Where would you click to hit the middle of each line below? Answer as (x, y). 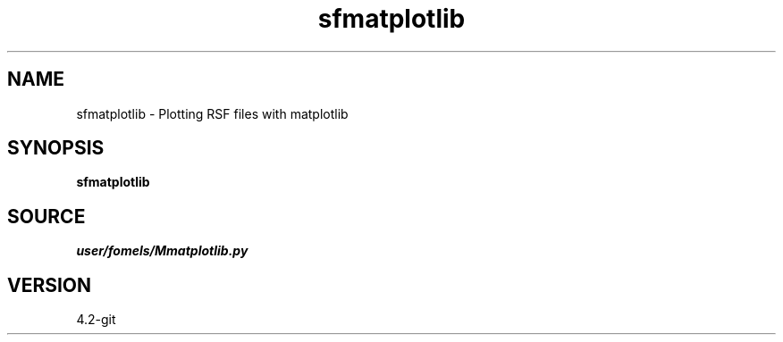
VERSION (50, 285)
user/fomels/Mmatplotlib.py (162, 251)
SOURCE (46, 216)
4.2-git (96, 320)
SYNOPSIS (56, 148)
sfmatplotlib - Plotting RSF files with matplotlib (212, 113)
